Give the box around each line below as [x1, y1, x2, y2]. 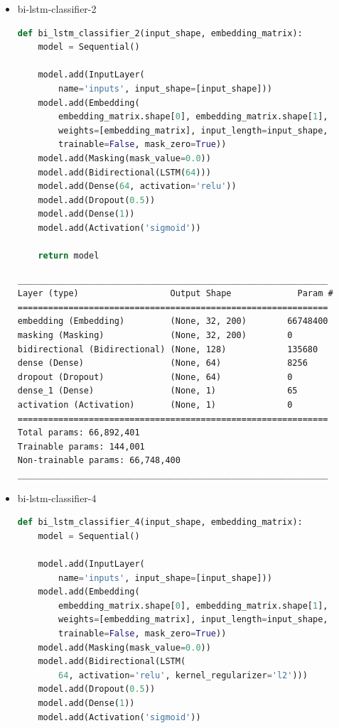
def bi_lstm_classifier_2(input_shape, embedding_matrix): [17, 28, 303, 38]
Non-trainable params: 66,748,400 [17, 455, 181, 466]
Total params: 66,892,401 [17, 428, 140, 438]
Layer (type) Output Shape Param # [17, 288, 333, 299]
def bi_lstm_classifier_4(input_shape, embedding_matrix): [17, 517, 303, 528]
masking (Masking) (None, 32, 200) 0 [17, 330, 293, 341]
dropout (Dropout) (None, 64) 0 [17, 371, 293, 382]
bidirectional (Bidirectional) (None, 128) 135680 [17, 344, 318, 354]
